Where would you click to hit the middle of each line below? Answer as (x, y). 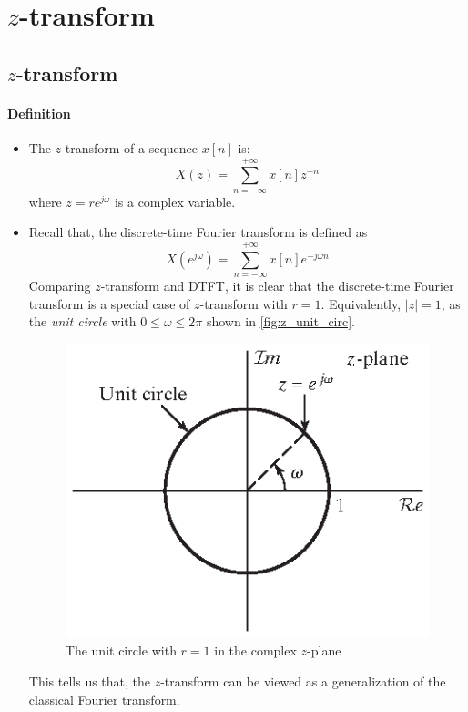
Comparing (60, 286)
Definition (39, 113)
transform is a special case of (109, 303)
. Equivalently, (361, 303)
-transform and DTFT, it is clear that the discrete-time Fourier (277, 286)
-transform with (244, 303)
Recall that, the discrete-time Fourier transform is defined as (198, 232)
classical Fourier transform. (104, 699)
